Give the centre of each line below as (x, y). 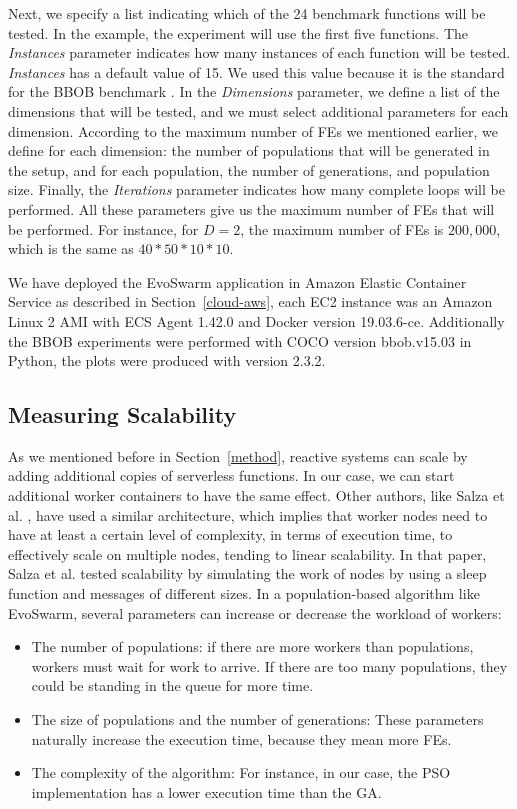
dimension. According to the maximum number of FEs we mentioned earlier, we (253, 130)
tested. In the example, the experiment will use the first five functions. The (238, 32)
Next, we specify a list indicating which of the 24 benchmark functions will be (247, 13)
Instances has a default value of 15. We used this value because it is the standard (256, 71)
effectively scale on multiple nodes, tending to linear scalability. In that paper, (247, 553)
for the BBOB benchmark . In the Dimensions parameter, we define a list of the (254, 91)
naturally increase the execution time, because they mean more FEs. (241, 738)
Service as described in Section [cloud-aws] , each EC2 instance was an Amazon (250, 301)
